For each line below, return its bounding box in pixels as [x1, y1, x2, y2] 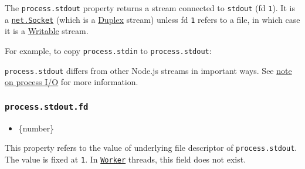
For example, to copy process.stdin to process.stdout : [5, 44, 212, 56]
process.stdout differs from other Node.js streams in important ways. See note [5, 64, 292, 76]
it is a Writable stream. [5, 25, 89, 37]
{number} [18, 121, 55, 134]
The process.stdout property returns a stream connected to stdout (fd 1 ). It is [5, 2, 295, 13]
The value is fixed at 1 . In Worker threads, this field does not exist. [5, 153, 246, 165]
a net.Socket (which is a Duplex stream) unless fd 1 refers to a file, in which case [5, 13, 300, 25]
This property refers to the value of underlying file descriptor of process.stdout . [5, 141, 297, 154]
